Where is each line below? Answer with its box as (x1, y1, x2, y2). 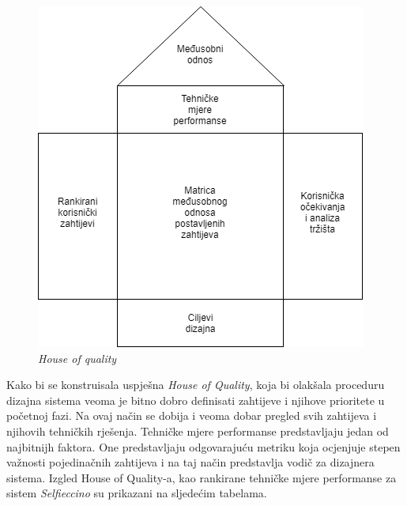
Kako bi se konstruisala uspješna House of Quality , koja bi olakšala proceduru (6, 376, 385, 393)
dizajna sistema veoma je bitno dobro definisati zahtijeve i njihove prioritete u (6, 391, 385, 408)
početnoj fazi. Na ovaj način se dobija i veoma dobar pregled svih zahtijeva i (6, 407, 377, 424)
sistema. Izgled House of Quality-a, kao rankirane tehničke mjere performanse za (6, 469, 397, 485)
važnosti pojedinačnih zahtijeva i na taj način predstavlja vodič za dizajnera (6, 454, 375, 470)
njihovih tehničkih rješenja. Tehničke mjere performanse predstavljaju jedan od (6, 422, 389, 439)
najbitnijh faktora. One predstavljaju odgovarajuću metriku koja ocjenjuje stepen (6, 438, 401, 455)
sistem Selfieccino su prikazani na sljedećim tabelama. (6, 485, 267, 501)
